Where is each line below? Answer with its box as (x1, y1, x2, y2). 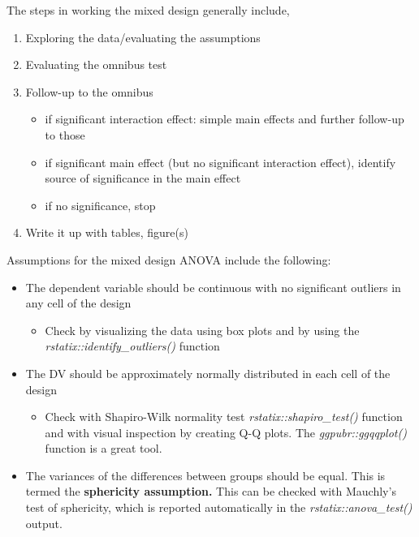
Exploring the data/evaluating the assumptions (25, 28, 261, 45)
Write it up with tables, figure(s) (25, 224, 188, 241)
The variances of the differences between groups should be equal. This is (25, 466, 386, 483)
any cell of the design (25, 294, 132, 311)
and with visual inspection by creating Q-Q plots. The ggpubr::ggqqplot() (45, 423, 407, 440)
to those (45, 126, 85, 143)
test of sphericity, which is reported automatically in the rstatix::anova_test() (25, 499, 413, 516)
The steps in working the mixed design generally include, (6, 2, 290, 18)
